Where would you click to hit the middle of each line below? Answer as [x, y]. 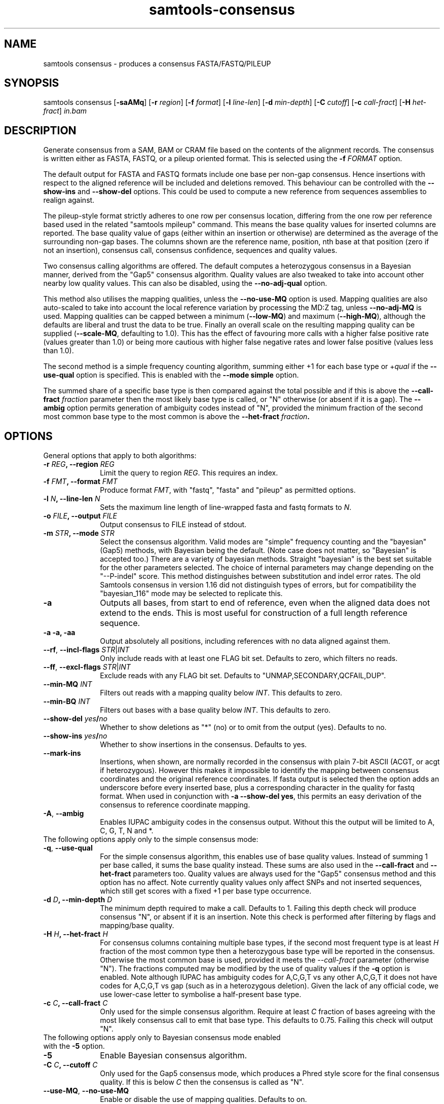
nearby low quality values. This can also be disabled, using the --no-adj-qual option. [185, 283]
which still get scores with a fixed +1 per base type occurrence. [206, 891]
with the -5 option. [74, 1046]
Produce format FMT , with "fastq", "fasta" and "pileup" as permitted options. [228, 490]
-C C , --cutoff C [70, 1065]
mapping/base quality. [137, 926]
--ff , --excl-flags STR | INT [87, 667]
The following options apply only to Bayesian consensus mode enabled [162, 1038]
